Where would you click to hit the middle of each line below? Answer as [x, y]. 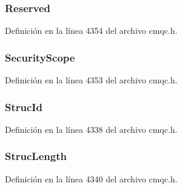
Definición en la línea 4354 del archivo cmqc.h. [91, 30]
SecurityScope [40, 57]
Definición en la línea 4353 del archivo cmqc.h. [91, 80]
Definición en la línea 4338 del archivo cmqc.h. [91, 129]
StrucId [24, 107]
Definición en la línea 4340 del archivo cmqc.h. [91, 178]
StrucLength [36, 156]
